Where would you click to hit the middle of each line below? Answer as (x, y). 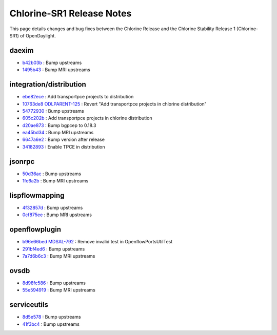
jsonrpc (22, 161)
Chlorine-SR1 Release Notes (71, 13)
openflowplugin (35, 230)
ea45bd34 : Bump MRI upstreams (58, 133)
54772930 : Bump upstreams (53, 111)
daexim (22, 50)
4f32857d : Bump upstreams (53, 208)
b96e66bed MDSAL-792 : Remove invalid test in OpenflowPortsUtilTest (97, 242)
